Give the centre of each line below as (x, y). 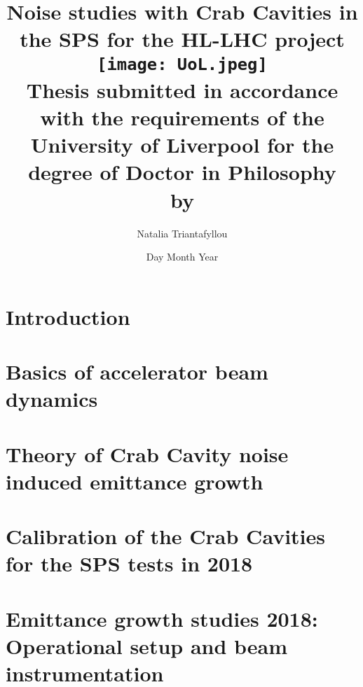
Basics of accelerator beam (137, 372)
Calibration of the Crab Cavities (165, 536)
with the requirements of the (182, 117)
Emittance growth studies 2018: (162, 618)
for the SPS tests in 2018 (129, 563)
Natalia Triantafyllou (182, 233)
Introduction (68, 316)
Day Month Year (182, 257)
